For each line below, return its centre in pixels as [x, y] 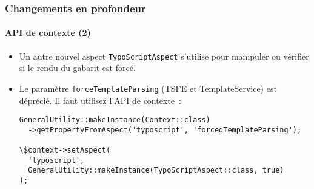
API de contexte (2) [48, 33]
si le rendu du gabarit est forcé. [77, 68]
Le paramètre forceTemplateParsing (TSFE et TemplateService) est [148, 88]
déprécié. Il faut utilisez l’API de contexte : [100, 100]
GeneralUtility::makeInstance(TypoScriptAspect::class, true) [156, 170]
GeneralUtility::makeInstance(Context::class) [115, 120]
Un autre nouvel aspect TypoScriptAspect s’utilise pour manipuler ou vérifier [164, 56]
